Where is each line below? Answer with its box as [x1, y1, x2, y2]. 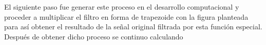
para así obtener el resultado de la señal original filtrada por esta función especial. [4, 21, 262, 32]
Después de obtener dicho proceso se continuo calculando [4, 31, 183, 41]
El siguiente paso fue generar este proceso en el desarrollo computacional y [4, 2, 239, 12]
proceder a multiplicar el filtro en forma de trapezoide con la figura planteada [4, 11, 249, 22]
